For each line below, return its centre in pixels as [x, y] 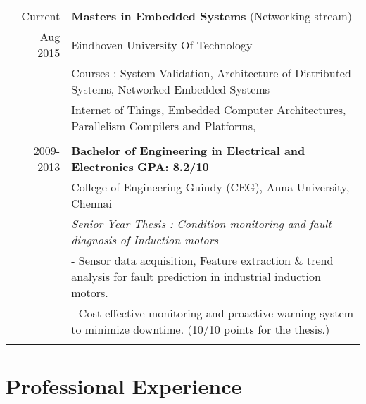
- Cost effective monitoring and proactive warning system [212, 313]
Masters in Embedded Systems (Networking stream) [212, 16]
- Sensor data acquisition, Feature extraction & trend [202, 260]
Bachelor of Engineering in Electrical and [188, 150]
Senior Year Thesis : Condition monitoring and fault [201, 223]
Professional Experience [124, 386]
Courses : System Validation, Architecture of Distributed [211, 73]
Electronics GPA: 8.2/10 [140, 166]
